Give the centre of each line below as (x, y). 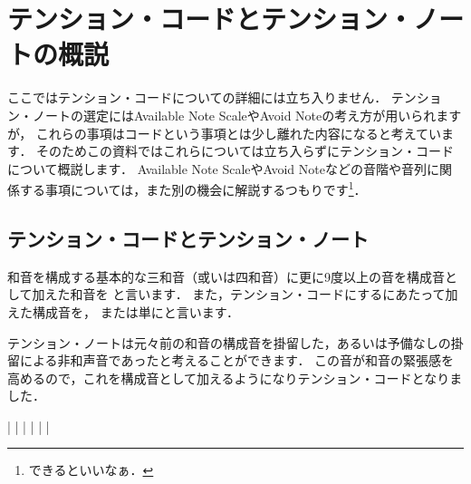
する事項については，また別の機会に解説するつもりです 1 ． (193, 188)
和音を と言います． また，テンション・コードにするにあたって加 (264, 294)
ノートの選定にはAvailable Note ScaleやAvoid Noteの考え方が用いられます (247, 115)
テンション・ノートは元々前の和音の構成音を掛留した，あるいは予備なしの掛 (235, 342)
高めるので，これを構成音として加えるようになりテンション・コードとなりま (235, 378)
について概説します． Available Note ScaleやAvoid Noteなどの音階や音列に (223, 168)
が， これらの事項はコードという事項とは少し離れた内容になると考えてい (225, 133)
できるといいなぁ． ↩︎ (91, 470)
